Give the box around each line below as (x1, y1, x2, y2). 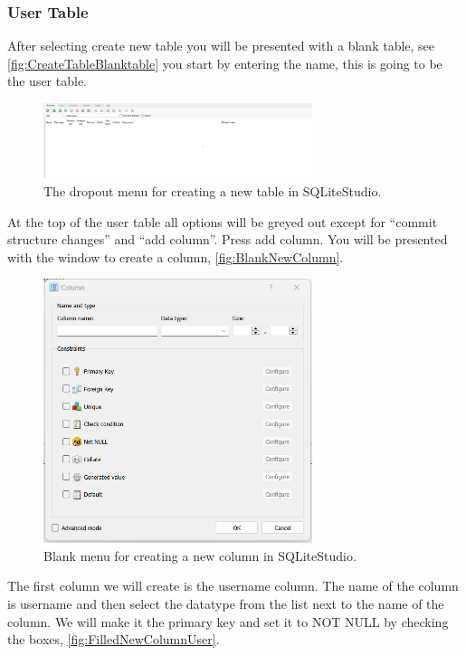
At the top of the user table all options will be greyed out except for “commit (7, 212, 438, 231)
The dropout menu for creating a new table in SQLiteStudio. (43, 182, 382, 201)
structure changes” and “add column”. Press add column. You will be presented (7, 230, 448, 249)
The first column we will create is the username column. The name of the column (7, 576, 459, 595)
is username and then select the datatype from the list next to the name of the (7, 594, 444, 612)
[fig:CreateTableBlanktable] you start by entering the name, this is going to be (7, 53, 442, 72)
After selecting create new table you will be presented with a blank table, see (7, 36, 435, 55)
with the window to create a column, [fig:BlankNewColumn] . (7, 247, 344, 266)
